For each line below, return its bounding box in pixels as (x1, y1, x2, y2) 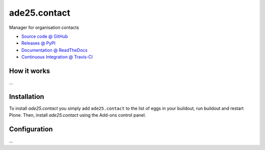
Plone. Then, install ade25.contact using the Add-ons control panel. (9, 112, 146, 118)
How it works (9, 67, 50, 75)
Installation (9, 92, 44, 100)
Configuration (9, 125, 53, 133)
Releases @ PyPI (21, 40, 56, 46)
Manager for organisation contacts (9, 25, 79, 30)
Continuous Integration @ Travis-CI (21, 54, 93, 60)
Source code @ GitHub (21, 33, 68, 39)
